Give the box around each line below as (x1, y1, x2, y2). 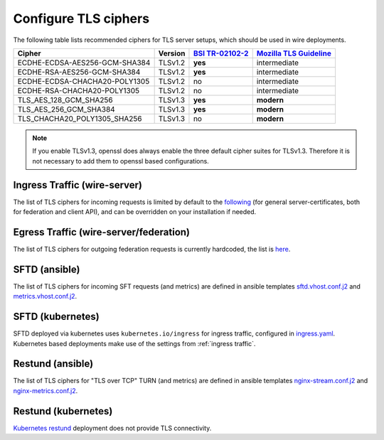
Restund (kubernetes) (13, 405, 113, 417)
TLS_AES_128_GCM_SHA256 (17, 95, 113, 104)
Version (158, 48, 186, 58)
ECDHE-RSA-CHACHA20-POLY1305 (17, 85, 140, 95)
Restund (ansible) (13, 358, 94, 370)
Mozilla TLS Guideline (256, 48, 332, 58)
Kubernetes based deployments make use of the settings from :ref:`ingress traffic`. (13, 339, 256, 348)
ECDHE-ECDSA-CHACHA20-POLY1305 (17, 76, 150, 86)
